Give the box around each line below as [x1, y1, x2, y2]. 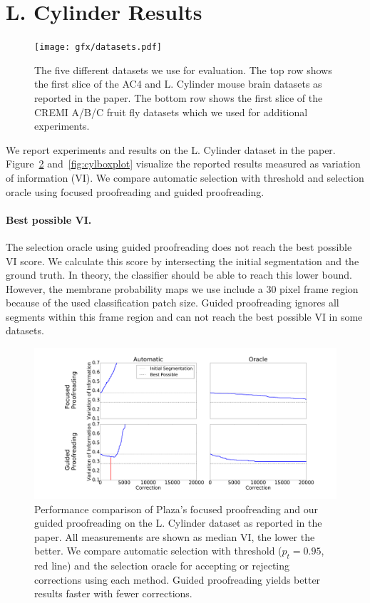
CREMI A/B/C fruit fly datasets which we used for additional [34, 104, 308, 119]
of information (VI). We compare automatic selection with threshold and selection [6, 170, 364, 185]
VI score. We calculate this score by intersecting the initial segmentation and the [6, 253, 359, 268]
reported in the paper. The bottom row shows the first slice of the [34, 90, 323, 105]
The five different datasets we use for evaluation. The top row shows [34, 62, 332, 77]
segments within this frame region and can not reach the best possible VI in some [6, 309, 363, 324]
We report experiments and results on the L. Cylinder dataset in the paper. [6, 142, 336, 157]
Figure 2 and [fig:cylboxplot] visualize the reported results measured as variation [6, 156, 361, 171]
